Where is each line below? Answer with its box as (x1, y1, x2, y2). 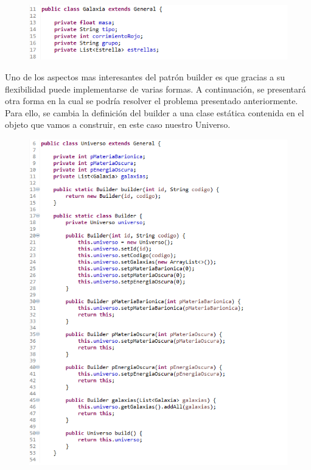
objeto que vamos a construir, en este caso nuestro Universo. (5, 118, 231, 131)
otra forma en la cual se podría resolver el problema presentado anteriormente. (5, 94, 298, 107)
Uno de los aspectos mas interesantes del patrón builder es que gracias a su (5, 70, 285, 83)
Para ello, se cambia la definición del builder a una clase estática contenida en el (5, 106, 304, 119)
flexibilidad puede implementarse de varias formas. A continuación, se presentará (5, 82, 306, 95)
